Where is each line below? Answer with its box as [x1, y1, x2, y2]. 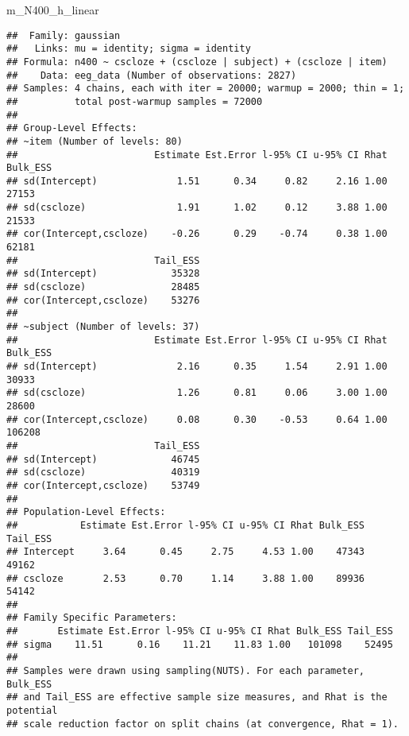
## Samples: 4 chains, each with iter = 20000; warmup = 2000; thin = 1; [6, 83, 405, 95]
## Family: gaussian [6, 29, 121, 41]
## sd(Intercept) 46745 [6, 453, 200, 465]
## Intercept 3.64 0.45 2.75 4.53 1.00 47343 [6, 546, 365, 558]
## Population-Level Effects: [6, 506, 166, 518]
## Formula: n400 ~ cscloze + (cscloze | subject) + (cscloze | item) [6, 56, 388, 68]
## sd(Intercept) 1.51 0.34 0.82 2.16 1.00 [6, 175, 388, 187]
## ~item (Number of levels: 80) [6, 135, 183, 147]
